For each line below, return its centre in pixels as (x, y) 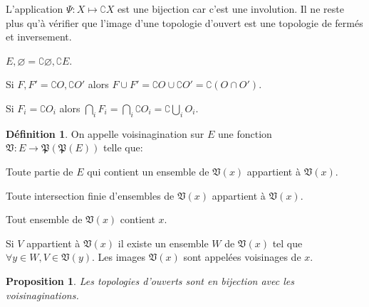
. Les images (119, 257)
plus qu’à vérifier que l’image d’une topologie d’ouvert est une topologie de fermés (184, 22)
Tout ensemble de (44, 219)
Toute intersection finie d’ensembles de (90, 195)
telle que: (123, 147)
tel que (287, 243)
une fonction (245, 133)
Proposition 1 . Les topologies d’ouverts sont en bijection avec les (150, 280)
